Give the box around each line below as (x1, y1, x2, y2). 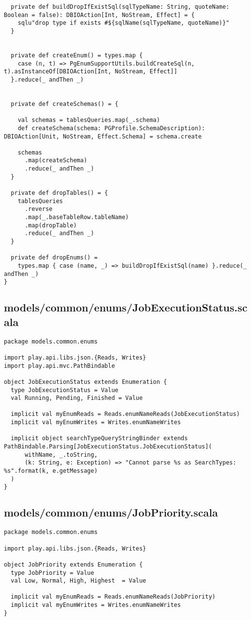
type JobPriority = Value (11, 569, 94, 576)
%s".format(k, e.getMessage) (4, 467, 98, 475)
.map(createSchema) (24, 157, 87, 164)
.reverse (24, 206, 53, 213)
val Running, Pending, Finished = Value (11, 395, 143, 402)
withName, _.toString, (24, 451, 98, 458)
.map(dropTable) (24, 222, 77, 229)
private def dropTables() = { (11, 189, 108, 197)
